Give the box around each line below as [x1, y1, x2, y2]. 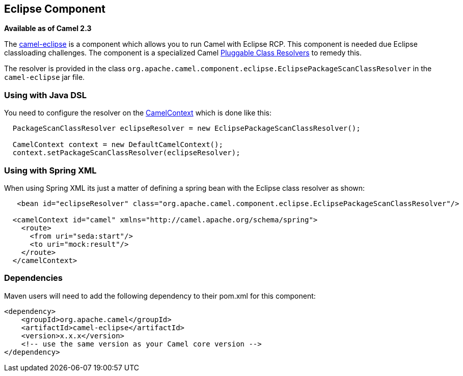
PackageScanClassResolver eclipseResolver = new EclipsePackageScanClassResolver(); [12, 124, 361, 133]
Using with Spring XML [4, 165, 97, 176]
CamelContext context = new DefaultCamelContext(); [12, 140, 223, 149]
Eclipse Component [4, 3, 106, 15]
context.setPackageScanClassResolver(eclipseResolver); [12, 149, 240, 157]
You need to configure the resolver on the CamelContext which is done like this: [4, 108, 271, 118]
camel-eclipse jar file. [4, 73, 85, 82]
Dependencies [4, 273, 63, 283]
